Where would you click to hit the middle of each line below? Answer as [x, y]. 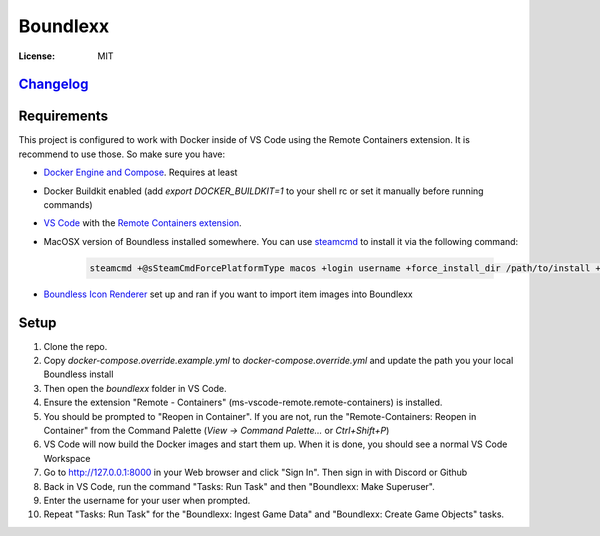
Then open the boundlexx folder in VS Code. [135, 388]
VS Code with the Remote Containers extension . [142, 223]
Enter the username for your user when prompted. [147, 500]
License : [36, 56]
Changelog [53, 84]
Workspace [67, 458]
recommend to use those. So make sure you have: [122, 154]
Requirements [63, 116]
